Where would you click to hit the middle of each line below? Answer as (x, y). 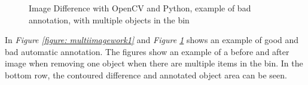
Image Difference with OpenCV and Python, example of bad (140, 8)
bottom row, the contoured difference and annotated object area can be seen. (146, 75)
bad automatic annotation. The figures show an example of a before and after (147, 51)
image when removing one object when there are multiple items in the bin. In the (154, 63)
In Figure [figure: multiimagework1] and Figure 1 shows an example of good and (152, 40)
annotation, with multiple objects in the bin (109, 19)
